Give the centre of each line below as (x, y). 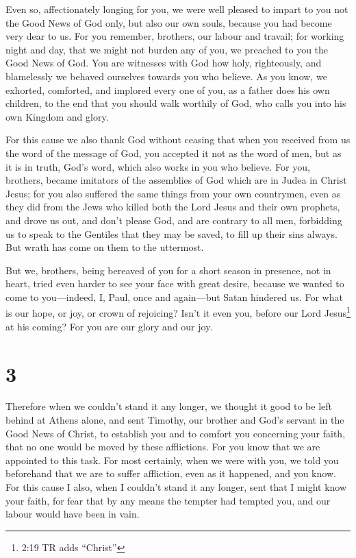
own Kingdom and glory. (57, 116)
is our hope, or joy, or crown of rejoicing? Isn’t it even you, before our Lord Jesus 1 (178, 312)
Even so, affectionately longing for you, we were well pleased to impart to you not (177, 9)
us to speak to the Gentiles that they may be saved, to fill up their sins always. (171, 233)
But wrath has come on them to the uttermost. (105, 247)
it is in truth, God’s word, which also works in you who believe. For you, (158, 166)
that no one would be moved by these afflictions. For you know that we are (163, 447)
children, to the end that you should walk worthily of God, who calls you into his (176, 103)
